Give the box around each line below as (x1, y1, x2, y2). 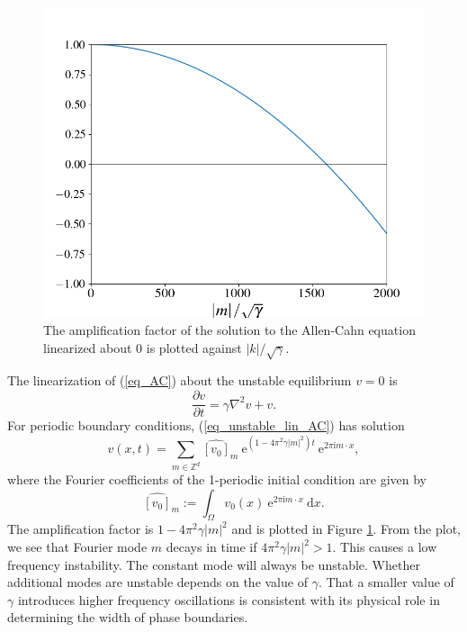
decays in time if (166, 537, 257, 556)
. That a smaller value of (318, 573, 454, 591)
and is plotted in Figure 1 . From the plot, (231, 519, 461, 538)
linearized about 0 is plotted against (43, 338, 242, 357)
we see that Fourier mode (7, 537, 148, 556)
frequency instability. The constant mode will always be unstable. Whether (7, 555, 420, 573)
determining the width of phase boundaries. (7, 608, 248, 627)
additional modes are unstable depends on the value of (7, 573, 308, 591)
